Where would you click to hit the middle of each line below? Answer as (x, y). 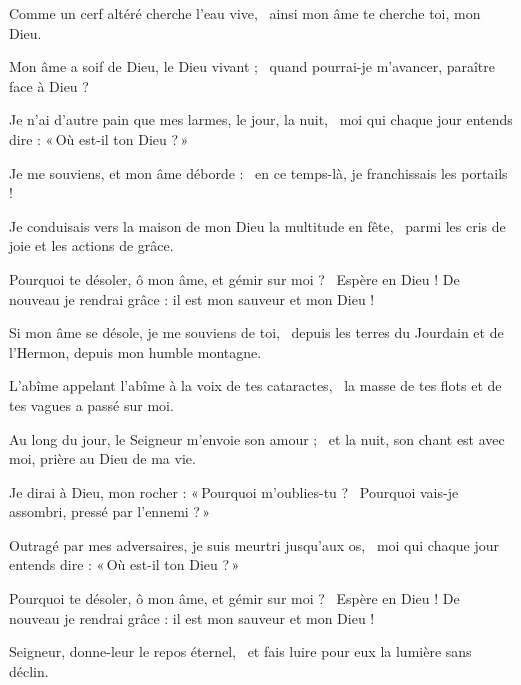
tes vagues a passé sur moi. (91, 404)
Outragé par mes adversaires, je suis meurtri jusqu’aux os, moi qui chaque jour (254, 544)
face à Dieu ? (49, 85)
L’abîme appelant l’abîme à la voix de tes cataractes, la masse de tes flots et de (255, 385)
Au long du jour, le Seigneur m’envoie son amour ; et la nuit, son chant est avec (257, 438)
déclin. (29, 670)
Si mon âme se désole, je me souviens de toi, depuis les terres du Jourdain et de (256, 332)
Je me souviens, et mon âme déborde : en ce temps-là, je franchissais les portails (258, 172)
